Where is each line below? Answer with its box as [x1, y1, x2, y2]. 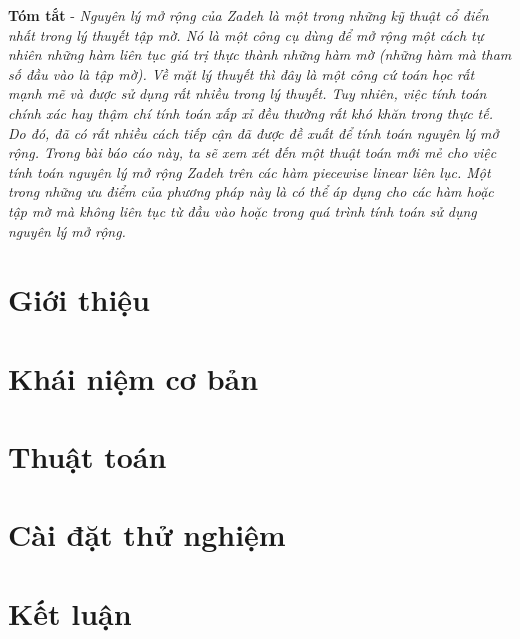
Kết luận [8, 592, 132, 633]
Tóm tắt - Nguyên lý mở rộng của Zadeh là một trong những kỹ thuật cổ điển [8, 5, 489, 25]
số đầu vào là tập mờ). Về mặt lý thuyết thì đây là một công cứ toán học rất [8, 63, 475, 84]
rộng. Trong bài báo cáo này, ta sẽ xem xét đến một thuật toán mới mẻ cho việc [8, 142, 497, 163]
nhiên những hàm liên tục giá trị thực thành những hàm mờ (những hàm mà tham [8, 44, 512, 65]
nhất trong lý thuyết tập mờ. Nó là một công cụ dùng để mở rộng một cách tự [8, 24, 484, 45]
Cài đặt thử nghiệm [8, 514, 286, 555]
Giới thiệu [8, 279, 150, 320]
